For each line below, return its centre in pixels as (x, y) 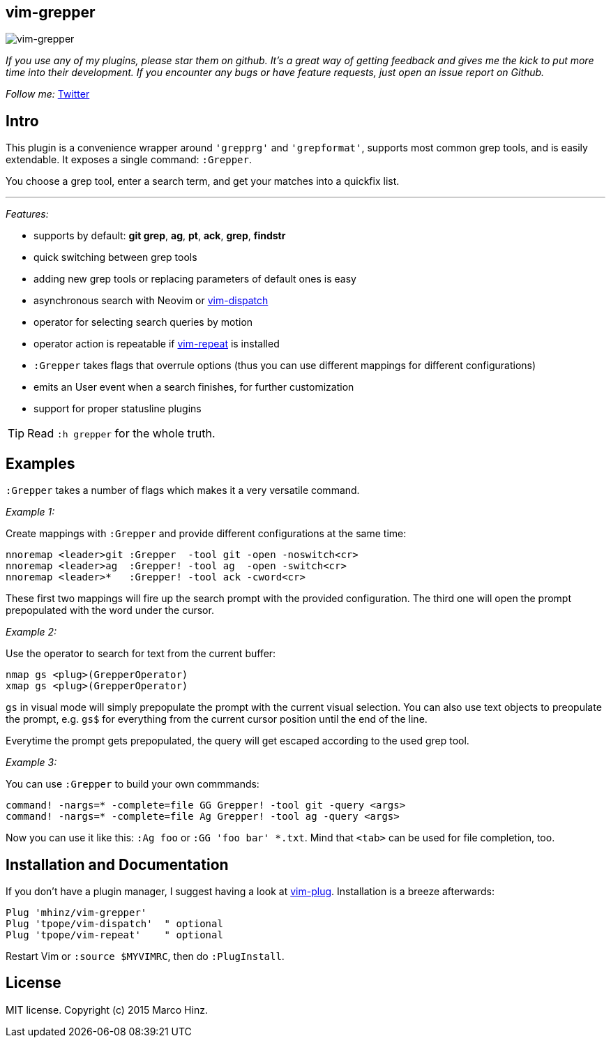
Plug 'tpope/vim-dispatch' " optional (114, 923)
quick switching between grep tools (115, 257)
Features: (27, 214)
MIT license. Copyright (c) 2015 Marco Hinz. (107, 1010)
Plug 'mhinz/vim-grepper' (76, 912)
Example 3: (31, 763)
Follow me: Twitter (48, 94)
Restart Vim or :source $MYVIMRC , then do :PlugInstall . (145, 956)
